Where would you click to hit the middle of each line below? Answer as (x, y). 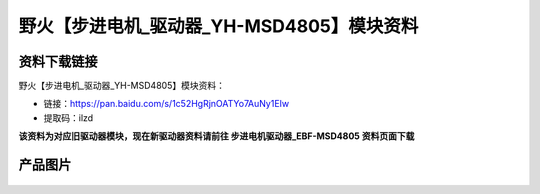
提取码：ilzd (68, 117)
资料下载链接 (58, 61)
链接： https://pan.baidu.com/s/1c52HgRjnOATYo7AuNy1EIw (166, 104)
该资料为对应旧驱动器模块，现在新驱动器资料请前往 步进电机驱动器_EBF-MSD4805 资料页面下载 (216, 136)
